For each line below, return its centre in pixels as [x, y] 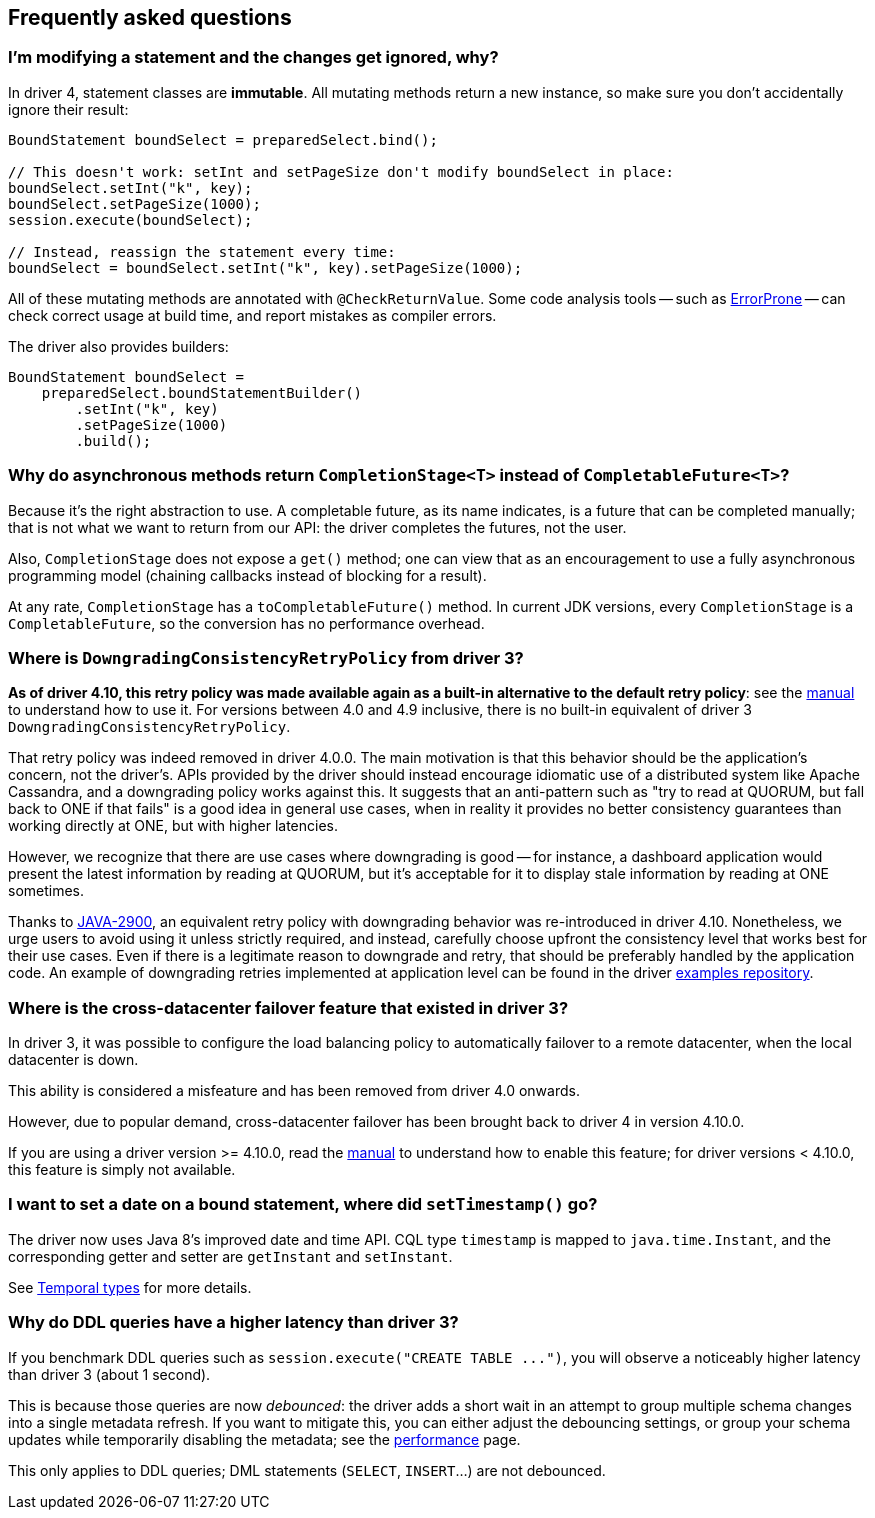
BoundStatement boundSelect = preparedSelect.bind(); [223, 139]
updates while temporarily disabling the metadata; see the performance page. [264, 1439]
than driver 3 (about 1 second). [109, 1374]
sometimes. [46, 891]
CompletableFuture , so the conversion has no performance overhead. [246, 623]
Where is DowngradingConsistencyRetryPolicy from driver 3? [266, 657]
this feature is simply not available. [122, 1170]
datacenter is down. [73, 1060]
